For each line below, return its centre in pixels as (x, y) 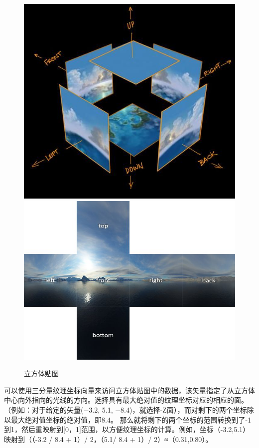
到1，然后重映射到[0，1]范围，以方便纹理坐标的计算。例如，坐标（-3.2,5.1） (127, 429)
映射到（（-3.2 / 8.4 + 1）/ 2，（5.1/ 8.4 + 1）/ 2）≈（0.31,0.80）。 (108, 439)
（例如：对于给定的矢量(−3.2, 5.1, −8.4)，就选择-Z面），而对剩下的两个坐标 (126, 410)
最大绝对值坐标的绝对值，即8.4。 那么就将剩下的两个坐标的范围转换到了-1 (131, 419)
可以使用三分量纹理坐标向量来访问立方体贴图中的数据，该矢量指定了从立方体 (129, 390)
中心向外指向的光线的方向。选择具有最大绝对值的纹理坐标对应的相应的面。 (126, 400)
